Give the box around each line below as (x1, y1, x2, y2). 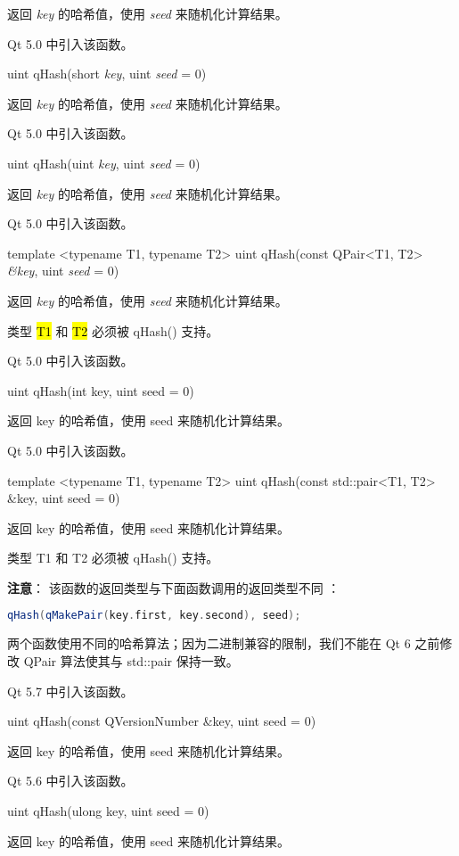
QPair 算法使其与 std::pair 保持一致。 (23, 651, 239, 670)
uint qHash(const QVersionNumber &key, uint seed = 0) (7, 712, 316, 730)
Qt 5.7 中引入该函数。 (7, 681, 134, 700)
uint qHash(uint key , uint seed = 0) (7, 153, 201, 172)
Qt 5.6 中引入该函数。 (7, 771, 134, 790)
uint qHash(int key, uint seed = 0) (7, 381, 194, 399)
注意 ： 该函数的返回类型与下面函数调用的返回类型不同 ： (7, 578, 340, 597)
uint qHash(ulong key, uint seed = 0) (7, 801, 209, 819)
